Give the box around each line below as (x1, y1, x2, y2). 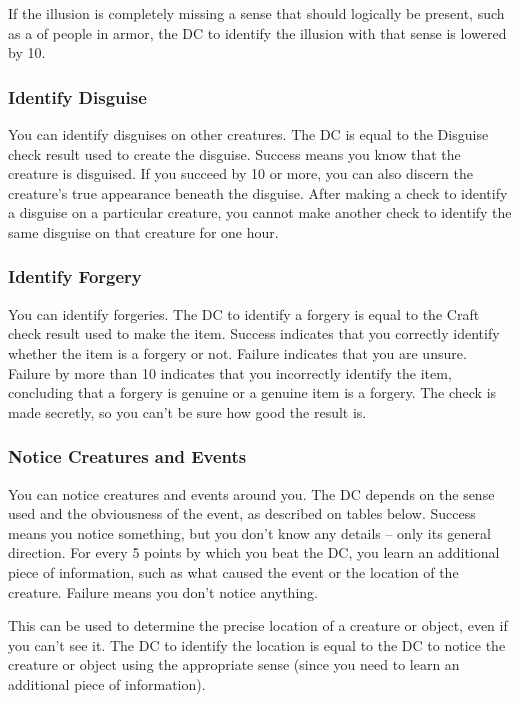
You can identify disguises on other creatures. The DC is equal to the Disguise (8, 124, 489, 144)
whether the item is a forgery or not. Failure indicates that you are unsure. (8, 342, 467, 363)
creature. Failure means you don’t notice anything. (8, 581, 318, 602)
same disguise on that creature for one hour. (8, 221, 279, 242)
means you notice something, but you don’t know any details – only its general (8, 522, 491, 543)
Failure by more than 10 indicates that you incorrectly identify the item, (8, 362, 452, 383)
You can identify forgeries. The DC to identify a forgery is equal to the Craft (8, 303, 480, 324)
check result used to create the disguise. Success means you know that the (8, 143, 461, 164)
